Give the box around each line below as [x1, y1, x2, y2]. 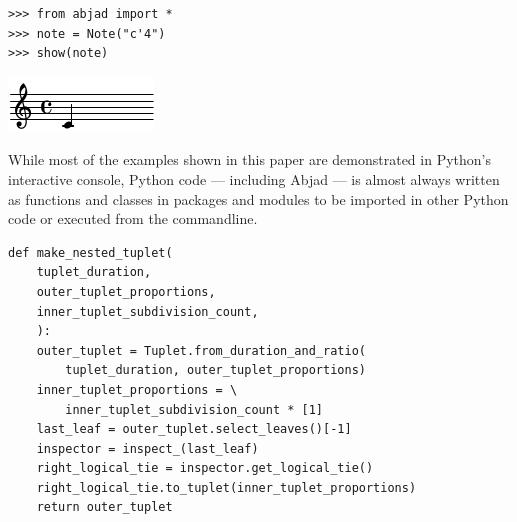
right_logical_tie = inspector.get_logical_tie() [36, 461, 374, 476]
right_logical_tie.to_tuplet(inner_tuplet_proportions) [36, 480, 417, 495]
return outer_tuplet [36, 500, 173, 515]
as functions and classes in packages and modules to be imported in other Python [8, 188, 509, 209]
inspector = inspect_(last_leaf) [36, 441, 259, 456]
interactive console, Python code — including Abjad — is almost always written [8, 168, 500, 189]
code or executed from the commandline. [8, 208, 258, 229]
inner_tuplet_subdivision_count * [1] [65, 402, 323, 417]
